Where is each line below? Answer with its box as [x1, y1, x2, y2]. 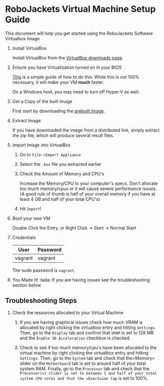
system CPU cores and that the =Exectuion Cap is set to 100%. [19, 375, 149, 381]
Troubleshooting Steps [5, 296, 78, 305]
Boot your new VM [12, 215, 50, 221]
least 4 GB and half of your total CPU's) [19, 196, 100, 202]
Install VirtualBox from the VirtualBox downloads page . [12, 54, 123, 60]
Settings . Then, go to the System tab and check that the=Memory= [19, 355, 155, 361]
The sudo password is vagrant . [12, 267, 76, 273]
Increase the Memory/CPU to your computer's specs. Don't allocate [19, 180, 158, 186]
